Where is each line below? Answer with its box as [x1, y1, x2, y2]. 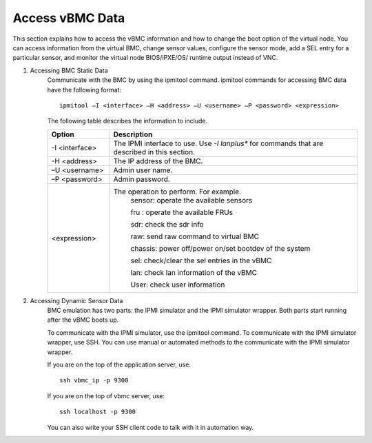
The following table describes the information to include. [47, 117, 208, 125]
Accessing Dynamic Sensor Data [30, 296, 123, 305]
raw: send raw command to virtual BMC [130, 231, 260, 241]
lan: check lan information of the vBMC [130, 267, 258, 277]
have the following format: [47, 85, 122, 94]
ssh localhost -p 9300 [59, 408, 136, 416]
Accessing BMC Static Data [30, 66, 108, 74]
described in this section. [113, 147, 196, 156]
